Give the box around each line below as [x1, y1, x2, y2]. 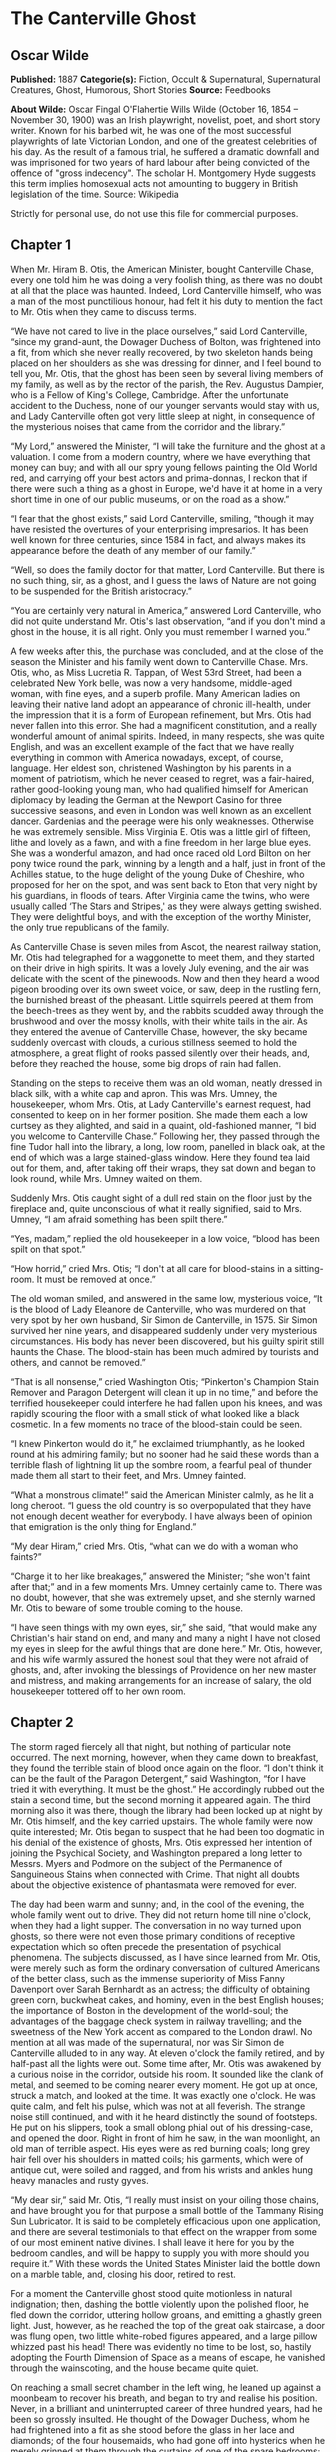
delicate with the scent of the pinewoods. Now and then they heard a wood [10, 972, 320, 984]
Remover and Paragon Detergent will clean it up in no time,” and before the [10, 1386, 319, 1398]
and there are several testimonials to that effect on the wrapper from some [10, 2225, 318, 2237]
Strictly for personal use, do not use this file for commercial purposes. [10, 208, 299, 219]
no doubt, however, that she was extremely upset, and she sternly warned [10, 1591, 316, 1603]
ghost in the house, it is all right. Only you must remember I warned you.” [10, 625, 311, 637]
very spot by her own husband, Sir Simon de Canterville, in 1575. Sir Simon [10, 1313, 318, 1326]
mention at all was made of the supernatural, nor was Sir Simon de [10, 2036, 285, 2048]
